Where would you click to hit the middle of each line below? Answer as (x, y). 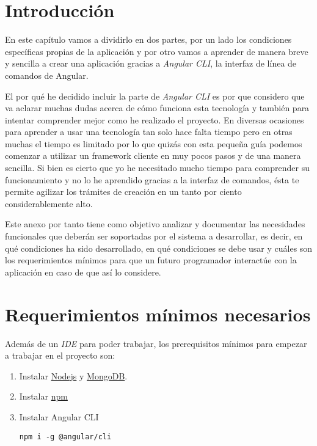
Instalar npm (43, 396)
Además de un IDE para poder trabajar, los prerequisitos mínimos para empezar (156, 343)
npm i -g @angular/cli (65, 437)
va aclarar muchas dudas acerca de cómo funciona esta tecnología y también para (157, 108)
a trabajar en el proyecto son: (60, 355)
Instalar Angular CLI (59, 416)
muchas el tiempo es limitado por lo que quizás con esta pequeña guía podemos (154, 143)
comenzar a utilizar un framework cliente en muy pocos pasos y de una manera (153, 155)
